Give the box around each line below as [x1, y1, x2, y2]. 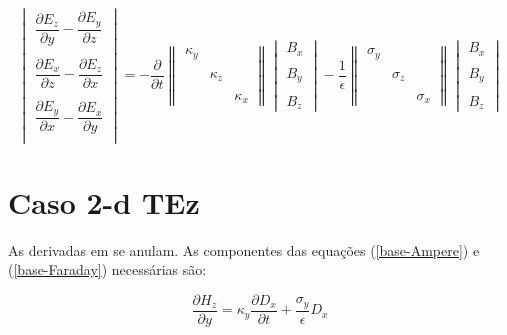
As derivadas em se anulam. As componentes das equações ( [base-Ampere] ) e [8, 239, 480, 260]
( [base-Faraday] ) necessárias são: [8, 259, 207, 280]
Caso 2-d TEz [8, 181, 200, 222]
